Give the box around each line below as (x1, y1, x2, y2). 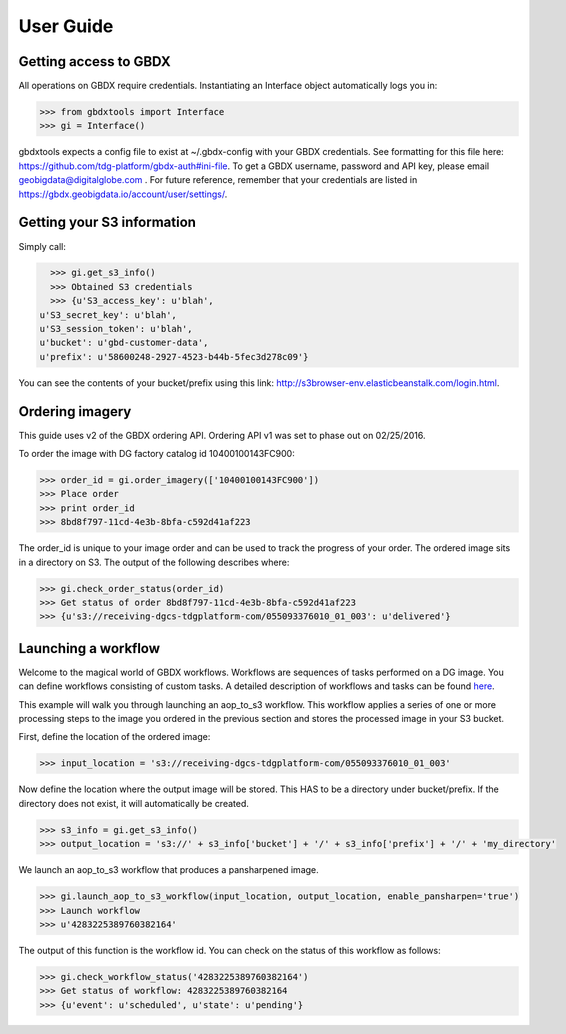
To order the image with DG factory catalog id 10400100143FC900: (18, 448, 295, 460)
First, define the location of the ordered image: (18, 731, 211, 743)
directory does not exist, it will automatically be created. (18, 797, 250, 809)
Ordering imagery (18, 403, 132, 420)
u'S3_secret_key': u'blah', (39, 309, 177, 320)
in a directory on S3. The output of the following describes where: (18, 556, 290, 568)
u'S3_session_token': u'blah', (39, 323, 194, 335)
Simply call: (18, 240, 67, 252)
